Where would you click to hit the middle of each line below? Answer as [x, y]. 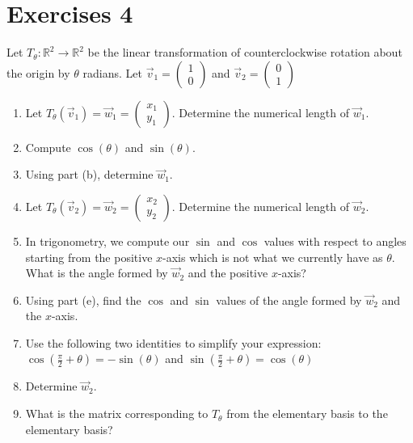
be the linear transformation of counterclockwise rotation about [245, 52]
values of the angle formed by [289, 300]
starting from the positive [89, 257]
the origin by [38, 72]
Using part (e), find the [83, 300]
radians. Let [112, 72]
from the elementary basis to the [307, 413]
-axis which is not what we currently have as [273, 257]
